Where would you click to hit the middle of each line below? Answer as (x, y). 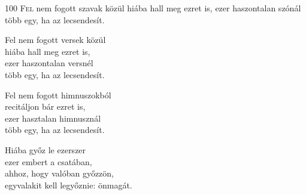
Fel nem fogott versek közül (55, 40)
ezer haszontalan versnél (49, 63)
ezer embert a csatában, (49, 161)
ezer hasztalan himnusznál (53, 118)
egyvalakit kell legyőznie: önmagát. (69, 185)
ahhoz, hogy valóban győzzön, (60, 173)
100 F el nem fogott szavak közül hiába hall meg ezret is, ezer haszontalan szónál (153, 8)
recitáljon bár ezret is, (45, 106)
